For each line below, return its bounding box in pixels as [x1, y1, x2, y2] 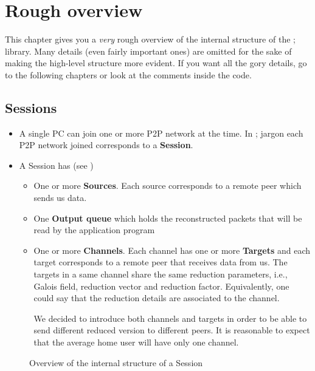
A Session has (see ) [19, 158, 94, 171]
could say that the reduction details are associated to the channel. [33, 291, 280, 304]
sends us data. [33, 191, 87, 204]
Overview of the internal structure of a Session [29, 356, 203, 369]
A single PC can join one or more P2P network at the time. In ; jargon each [19, 126, 303, 139]
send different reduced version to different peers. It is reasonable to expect [33, 324, 310, 336]
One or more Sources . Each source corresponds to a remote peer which [33, 179, 302, 192]
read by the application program [33, 223, 155, 236]
